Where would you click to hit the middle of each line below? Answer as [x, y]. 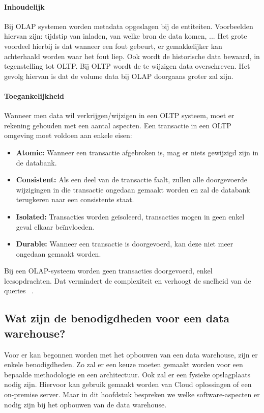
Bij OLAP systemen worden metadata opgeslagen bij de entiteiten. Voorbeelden [129, 26]
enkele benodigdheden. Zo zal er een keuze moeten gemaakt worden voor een [124, 364]
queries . [19, 291]
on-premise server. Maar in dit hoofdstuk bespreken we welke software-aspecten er [132, 394]
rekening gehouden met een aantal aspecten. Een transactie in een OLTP [118, 125]
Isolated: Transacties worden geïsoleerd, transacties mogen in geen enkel [130, 216]
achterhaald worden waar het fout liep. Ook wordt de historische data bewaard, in [132, 56]
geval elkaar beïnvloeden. [55, 226]
